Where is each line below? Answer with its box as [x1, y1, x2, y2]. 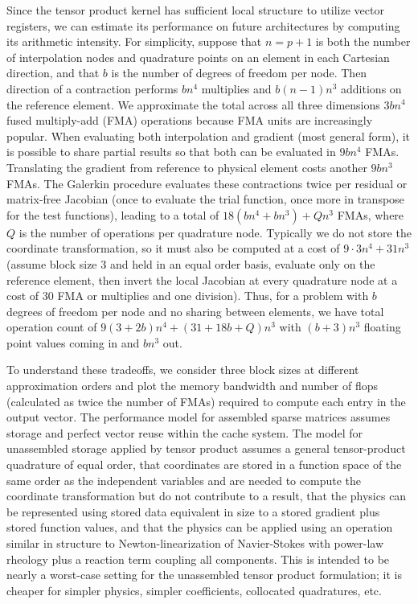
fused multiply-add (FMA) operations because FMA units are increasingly [6, 112, 373, 129]
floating [363, 318, 401, 335]
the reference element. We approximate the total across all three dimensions [6, 96, 380, 113]
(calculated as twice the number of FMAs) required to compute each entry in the [6, 392, 406, 409]
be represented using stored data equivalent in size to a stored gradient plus [6, 503, 380, 520]
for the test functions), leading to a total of [6, 206, 219, 223]
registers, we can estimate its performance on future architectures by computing [6, 17, 400, 34]
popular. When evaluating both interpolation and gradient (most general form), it [6, 127, 411, 144]
